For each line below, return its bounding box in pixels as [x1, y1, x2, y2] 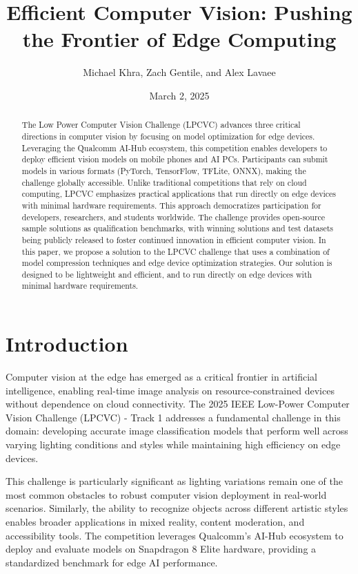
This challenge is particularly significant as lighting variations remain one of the [6, 474, 344, 488]
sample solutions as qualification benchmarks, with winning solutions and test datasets [21, 222, 334, 234]
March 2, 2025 [149, 88, 210, 102]
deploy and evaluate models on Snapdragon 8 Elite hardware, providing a [6, 542, 317, 556]
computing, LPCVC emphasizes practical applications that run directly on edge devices [21, 188, 336, 200]
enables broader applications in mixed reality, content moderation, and [6, 515, 305, 529]
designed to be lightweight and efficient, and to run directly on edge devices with [21, 268, 312, 280]
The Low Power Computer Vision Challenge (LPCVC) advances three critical [21, 119, 301, 131]
